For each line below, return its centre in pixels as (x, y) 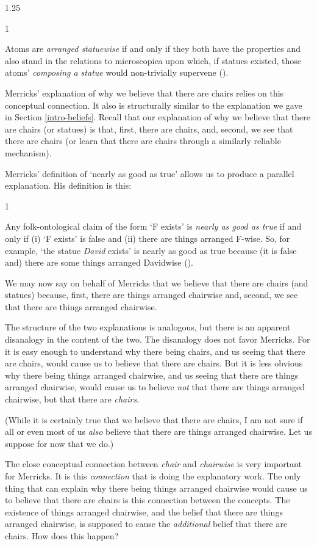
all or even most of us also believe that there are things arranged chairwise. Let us (158, 431)
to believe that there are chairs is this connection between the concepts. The (148, 500)
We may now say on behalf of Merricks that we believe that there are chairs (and (157, 282)
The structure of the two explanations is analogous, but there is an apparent (148, 327)
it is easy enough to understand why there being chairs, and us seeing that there (155, 351)
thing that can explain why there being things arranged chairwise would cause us (156, 488)
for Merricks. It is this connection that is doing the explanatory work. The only (153, 476)
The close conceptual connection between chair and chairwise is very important (153, 464)
